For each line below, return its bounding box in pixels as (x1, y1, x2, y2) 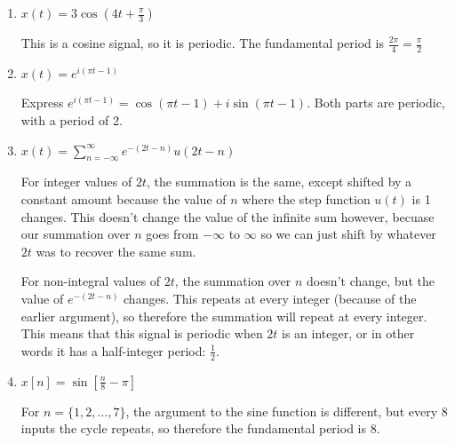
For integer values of (20, 172, 132, 191)
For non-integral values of (20, 272, 161, 290)
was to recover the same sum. (36, 241, 196, 260)
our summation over (20, 225, 131, 243)
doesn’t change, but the (306, 272, 435, 290)
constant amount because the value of (20, 190, 227, 208)
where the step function (242, 190, 371, 208)
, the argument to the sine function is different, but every (125, 401, 438, 420)
